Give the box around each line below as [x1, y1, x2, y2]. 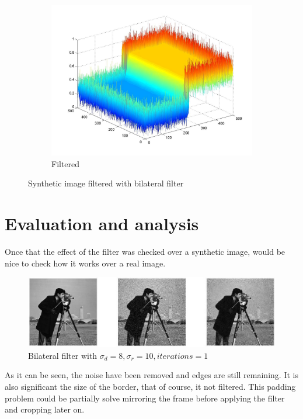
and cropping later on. [5, 403, 85, 415]
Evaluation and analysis [5, 211, 199, 235]
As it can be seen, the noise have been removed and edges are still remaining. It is [5, 369, 298, 381]
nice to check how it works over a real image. [5, 257, 166, 269]
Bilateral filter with [28, 349, 97, 361]
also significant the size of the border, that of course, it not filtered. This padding [5, 380, 296, 392]
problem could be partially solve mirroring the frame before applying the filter [5, 392, 285, 404]
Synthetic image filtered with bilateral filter [28, 177, 184, 189]
